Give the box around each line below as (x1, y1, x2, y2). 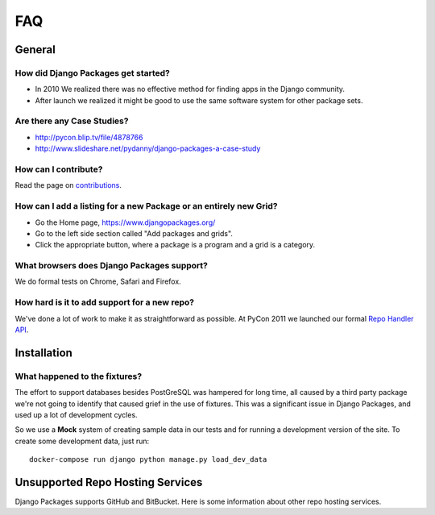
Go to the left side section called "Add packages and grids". (35, 228, 234, 238)
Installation (14, 346, 72, 359)
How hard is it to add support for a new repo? (14, 297, 195, 308)
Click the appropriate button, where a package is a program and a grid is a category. (35, 240, 316, 250)
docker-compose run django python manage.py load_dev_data (29, 455, 267, 464)
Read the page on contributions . (14, 181, 122, 190)
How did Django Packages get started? (14, 67, 171, 78)
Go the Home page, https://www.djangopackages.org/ (35, 218, 216, 227)
